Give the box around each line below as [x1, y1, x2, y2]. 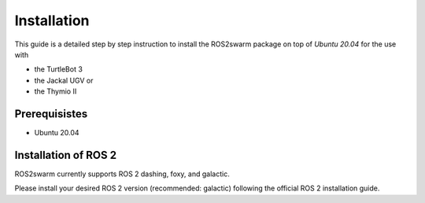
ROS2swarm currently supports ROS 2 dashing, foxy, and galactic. [14, 169, 230, 179]
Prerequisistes [14, 107, 88, 120]
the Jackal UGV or [34, 76, 94, 85]
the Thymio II [34, 87, 77, 96]
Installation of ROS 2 [14, 148, 117, 161]
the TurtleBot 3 [34, 65, 83, 74]
